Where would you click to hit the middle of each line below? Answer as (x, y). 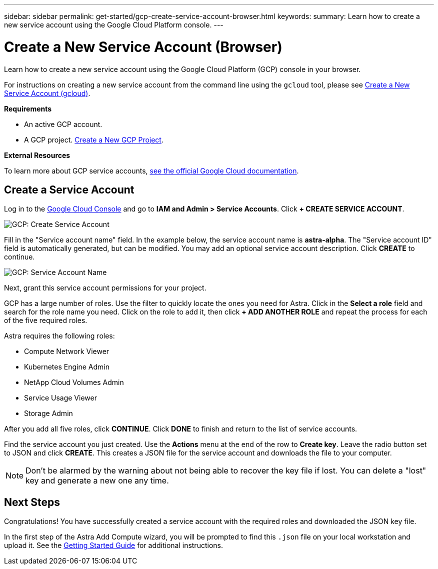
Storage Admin (48, 413)
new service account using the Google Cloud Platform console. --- (114, 25)
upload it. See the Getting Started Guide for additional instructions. (113, 545)
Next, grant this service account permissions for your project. (105, 288)
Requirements (28, 108)
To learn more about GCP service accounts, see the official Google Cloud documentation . (151, 170)
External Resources (37, 155)
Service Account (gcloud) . (47, 93)
